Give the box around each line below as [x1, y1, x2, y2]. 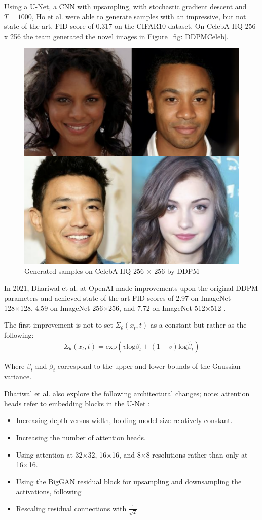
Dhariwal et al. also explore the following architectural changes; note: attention [4, 388, 250, 399]
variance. [4, 371, 32, 381]
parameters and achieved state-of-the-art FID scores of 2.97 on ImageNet [4, 292, 231, 303]
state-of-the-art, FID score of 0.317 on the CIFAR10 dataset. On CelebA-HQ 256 [4, 21, 256, 31]
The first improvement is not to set [4, 319, 113, 330]
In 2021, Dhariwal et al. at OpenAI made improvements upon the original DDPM [4, 282, 258, 293]
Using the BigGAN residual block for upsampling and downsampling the [16, 476, 242, 486]
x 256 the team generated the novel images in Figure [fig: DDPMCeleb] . [4, 30, 229, 41]
